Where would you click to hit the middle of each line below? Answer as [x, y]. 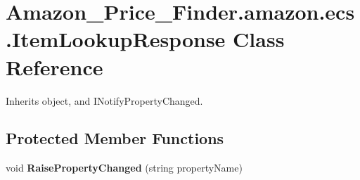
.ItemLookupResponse [116, 39]
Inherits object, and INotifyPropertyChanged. [104, 100]
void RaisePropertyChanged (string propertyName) [124, 168]
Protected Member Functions [115, 138]
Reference [54, 66]
